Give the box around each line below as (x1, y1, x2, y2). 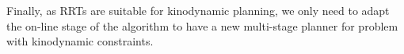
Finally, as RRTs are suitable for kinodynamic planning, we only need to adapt (6, 2, 390, 18)
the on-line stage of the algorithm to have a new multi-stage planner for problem (6, 17, 398, 34)
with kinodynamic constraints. (6, 33, 154, 49)
